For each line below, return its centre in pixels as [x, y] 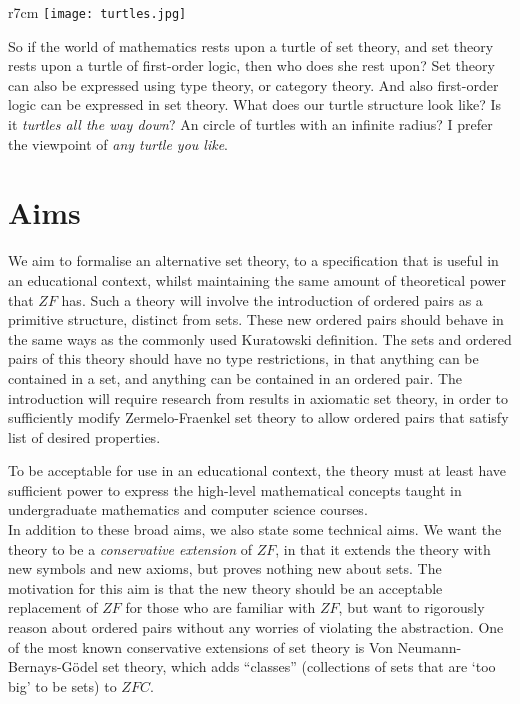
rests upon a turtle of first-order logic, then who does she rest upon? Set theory [251, 65]
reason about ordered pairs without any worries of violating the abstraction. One [256, 627]
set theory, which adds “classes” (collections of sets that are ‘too [299, 666]
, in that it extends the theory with [383, 548]
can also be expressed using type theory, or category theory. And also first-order [253, 84]
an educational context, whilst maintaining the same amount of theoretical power [257, 279]
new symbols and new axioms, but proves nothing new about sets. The [225, 568]
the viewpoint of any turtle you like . [118, 143]
